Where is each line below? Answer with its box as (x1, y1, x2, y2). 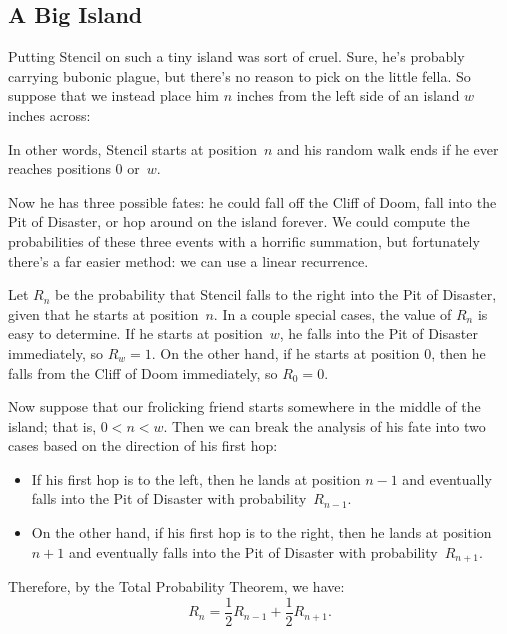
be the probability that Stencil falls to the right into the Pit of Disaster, (55, 284, 497, 305)
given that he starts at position (8, 303, 199, 324)
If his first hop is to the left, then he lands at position (31, 468, 361, 489)
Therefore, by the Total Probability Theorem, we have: (8, 576, 345, 597)
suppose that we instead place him (8, 85, 219, 106)
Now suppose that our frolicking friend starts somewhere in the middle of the (8, 396, 481, 417)
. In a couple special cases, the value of (213, 303, 452, 324)
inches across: (8, 104, 91, 125)
